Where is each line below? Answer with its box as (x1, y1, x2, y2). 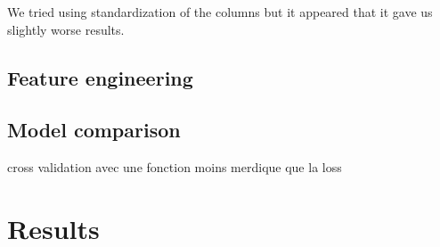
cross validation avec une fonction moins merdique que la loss (7, 158, 342, 177)
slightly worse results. (7, 20, 125, 38)
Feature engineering (7, 63, 193, 91)
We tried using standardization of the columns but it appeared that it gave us (7, 3, 433, 21)
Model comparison (7, 116, 181, 144)
